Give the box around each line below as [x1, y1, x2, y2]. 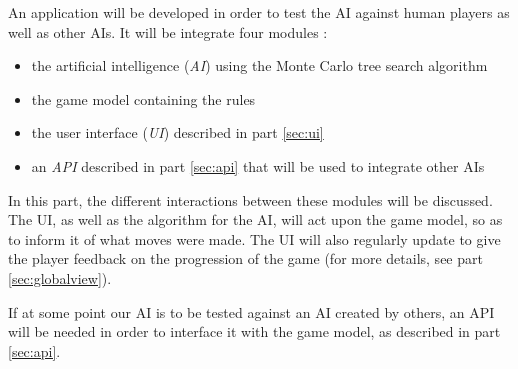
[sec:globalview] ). [8, 267, 112, 288]
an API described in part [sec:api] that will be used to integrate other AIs [31, 155, 485, 176]
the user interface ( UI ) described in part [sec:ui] [31, 122, 324, 143]
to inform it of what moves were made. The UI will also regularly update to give [8, 228, 501, 249]
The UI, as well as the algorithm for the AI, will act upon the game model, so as [8, 209, 503, 230]
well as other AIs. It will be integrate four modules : [8, 21, 328, 42]
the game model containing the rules [31, 88, 256, 109]
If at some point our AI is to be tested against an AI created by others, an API [8, 301, 495, 322]
